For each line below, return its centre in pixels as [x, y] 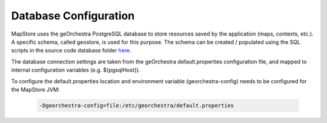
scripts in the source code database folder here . [71, 51]
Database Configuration [73, 16]
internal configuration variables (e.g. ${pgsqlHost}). [76, 70]
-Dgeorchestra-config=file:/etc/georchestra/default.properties [137, 105]
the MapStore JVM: [35, 89]
